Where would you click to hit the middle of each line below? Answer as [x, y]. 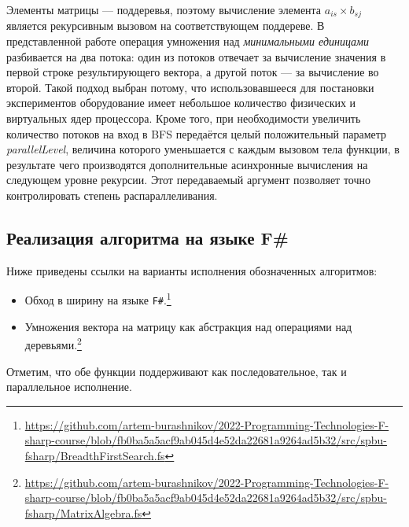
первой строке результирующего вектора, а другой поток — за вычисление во [193, 72]
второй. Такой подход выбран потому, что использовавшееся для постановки [190, 87]
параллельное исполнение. [69, 387]
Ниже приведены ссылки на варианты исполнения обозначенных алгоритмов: [192, 270]
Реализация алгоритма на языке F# [147, 237]
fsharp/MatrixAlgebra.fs [83, 512]
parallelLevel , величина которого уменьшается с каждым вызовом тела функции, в [203, 149]
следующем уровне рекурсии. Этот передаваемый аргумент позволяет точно [188, 180]
